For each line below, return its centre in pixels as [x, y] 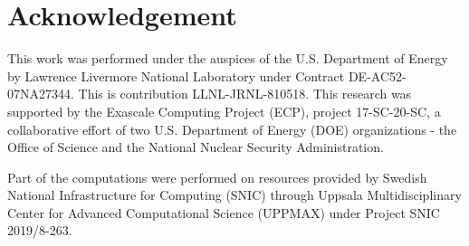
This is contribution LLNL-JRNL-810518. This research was [245, 94]
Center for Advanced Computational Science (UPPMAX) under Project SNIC [224, 212]
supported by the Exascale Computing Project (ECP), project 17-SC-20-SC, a [224, 111]
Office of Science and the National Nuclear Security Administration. [196, 147]
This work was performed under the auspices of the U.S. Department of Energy [228, 58]
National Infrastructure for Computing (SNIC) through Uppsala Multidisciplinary [234, 195]
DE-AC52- [377, 76]
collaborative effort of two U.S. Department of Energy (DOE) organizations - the [232, 129]
